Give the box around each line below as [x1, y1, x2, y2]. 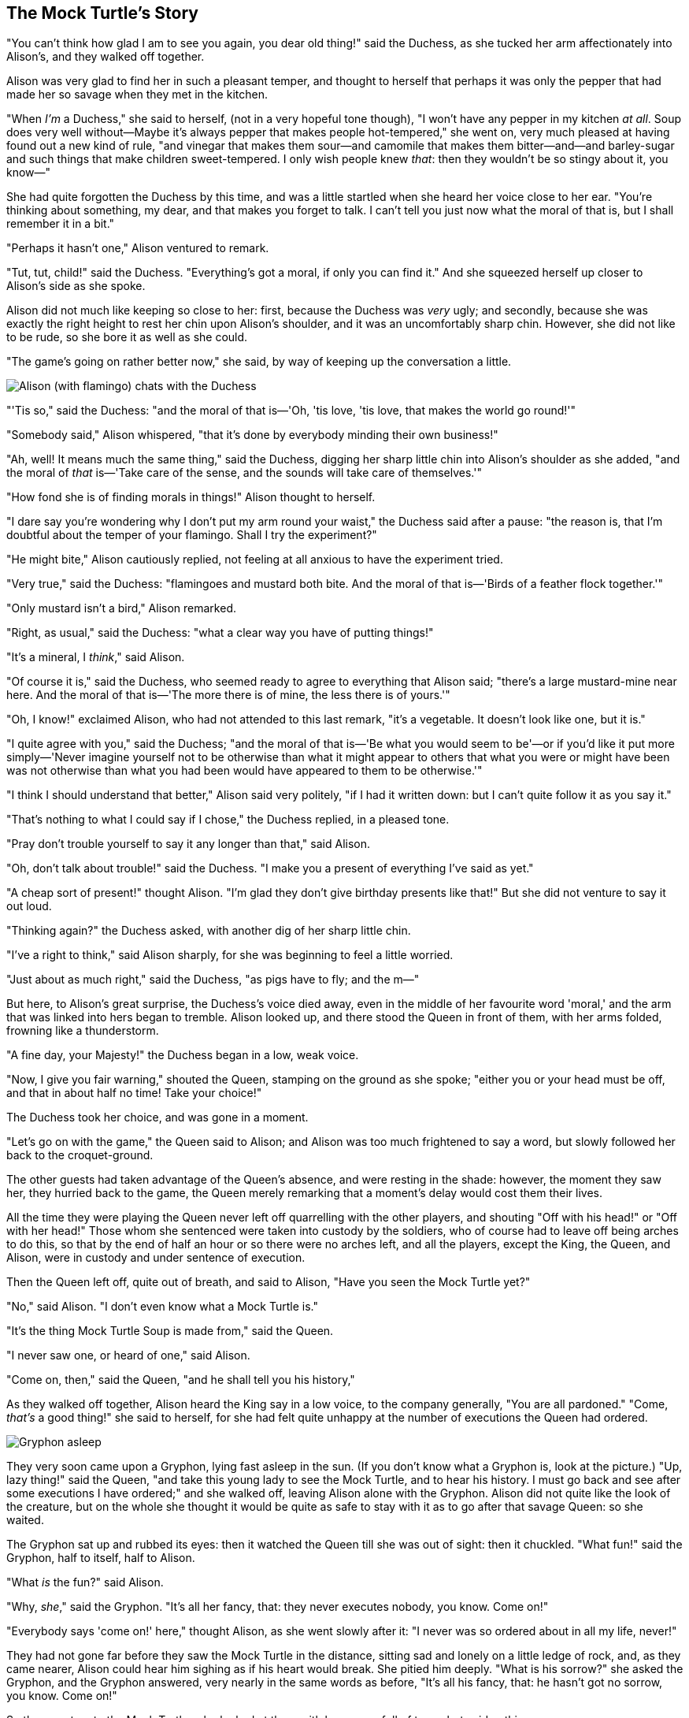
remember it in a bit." [6, 217, 115, 231]
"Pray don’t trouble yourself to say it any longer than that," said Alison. [6, 837, 371, 851]
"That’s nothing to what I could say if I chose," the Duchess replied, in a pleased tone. [6, 813, 450, 827]
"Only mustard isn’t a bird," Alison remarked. [6, 601, 236, 615]
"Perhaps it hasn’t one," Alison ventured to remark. [6, 241, 269, 255]
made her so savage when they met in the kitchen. [6, 87, 268, 102]
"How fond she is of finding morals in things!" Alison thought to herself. [6, 490, 376, 504]
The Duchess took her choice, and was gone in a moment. [6, 1110, 309, 1125]
